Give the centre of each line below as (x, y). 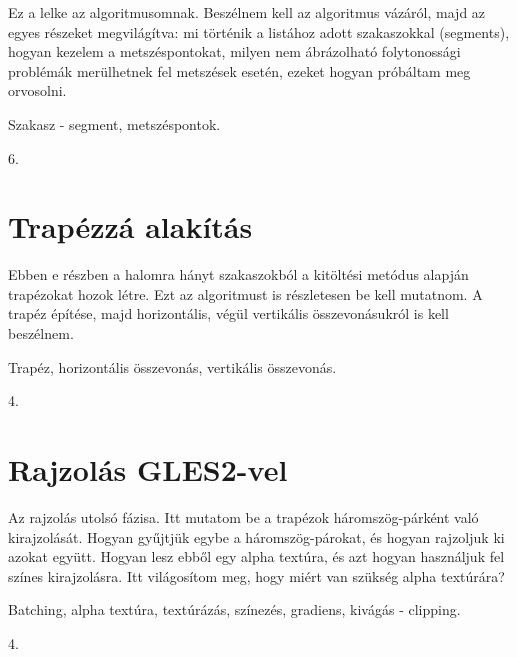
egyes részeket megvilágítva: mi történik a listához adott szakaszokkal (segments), (259, 31)
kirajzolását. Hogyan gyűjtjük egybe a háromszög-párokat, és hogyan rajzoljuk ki (256, 536)
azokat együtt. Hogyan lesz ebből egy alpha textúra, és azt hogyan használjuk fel (256, 556)
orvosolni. (37, 90)
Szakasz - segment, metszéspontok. (114, 123)
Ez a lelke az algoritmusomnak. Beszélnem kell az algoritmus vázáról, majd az (247, 12)
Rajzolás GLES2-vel (148, 469)
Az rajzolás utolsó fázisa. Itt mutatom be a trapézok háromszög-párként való (243, 516)
